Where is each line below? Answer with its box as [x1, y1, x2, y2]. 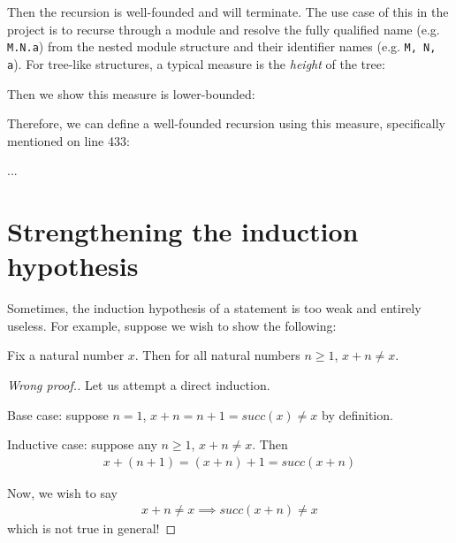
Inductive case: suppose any [7, 435, 157, 454]
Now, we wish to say [7, 483, 118, 501]
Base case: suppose [7, 405, 109, 424]
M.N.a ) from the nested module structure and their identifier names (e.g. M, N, [7, 37, 437, 56]
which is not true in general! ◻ [7, 519, 177, 538]
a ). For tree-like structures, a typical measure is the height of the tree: [7, 54, 385, 73]
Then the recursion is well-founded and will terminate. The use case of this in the [7, 3, 449, 20]
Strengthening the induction [7, 213, 359, 249]
